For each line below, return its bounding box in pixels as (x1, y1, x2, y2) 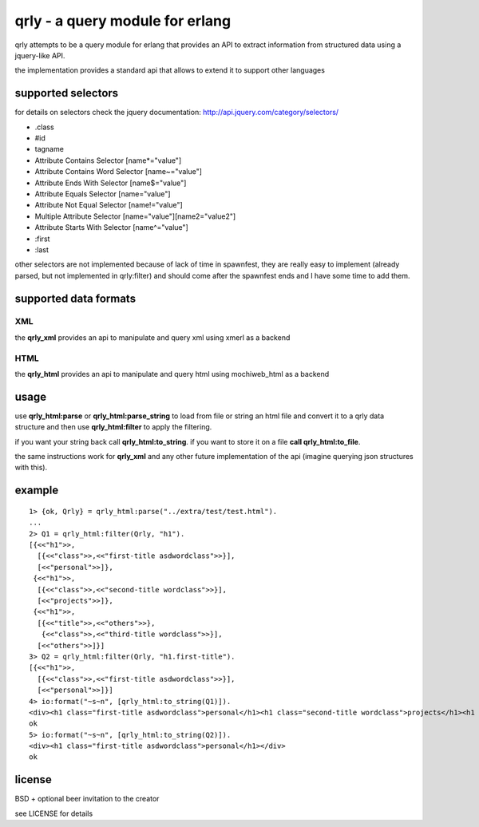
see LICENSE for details (14, 809, 93, 818)
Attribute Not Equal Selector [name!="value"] (34, 200, 183, 210)
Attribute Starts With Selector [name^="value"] (34, 223, 189, 232)
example (14, 484, 59, 497)
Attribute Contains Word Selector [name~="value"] (34, 167, 203, 176)
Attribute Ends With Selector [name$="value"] (34, 178, 187, 188)
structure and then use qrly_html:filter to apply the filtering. (14, 422, 212, 432)
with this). (14, 463, 48, 473)
